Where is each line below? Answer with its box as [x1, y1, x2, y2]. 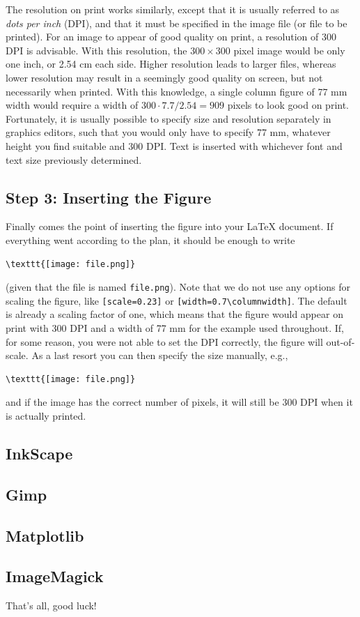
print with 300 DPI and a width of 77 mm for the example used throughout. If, [6, 321, 344, 335]
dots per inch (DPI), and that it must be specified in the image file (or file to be [6, 15, 347, 30]
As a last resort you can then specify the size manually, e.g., [31, 348, 288, 363]
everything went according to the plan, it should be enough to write [6, 232, 295, 247]
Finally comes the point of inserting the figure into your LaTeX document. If [6, 219, 334, 234]
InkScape [6, 442, 73, 464]
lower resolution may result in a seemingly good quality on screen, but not [6, 70, 323, 84]
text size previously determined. [6, 152, 142, 167]
